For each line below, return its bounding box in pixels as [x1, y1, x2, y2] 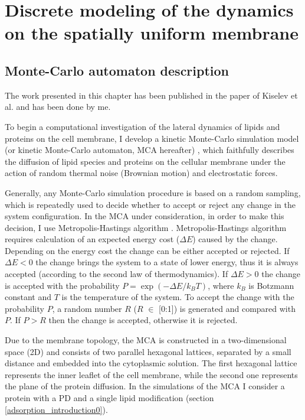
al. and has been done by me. [5, 100, 111, 113]
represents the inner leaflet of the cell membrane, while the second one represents [5, 368, 298, 380]
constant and [5, 291, 52, 303]
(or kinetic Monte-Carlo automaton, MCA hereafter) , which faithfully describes [5, 144, 294, 156]
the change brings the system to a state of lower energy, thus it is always [35, 256, 299, 268]
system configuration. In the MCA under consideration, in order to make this [5, 210, 284, 222]
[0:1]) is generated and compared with [159, 302, 296, 314]
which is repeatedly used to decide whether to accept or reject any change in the [5, 198, 296, 210]
